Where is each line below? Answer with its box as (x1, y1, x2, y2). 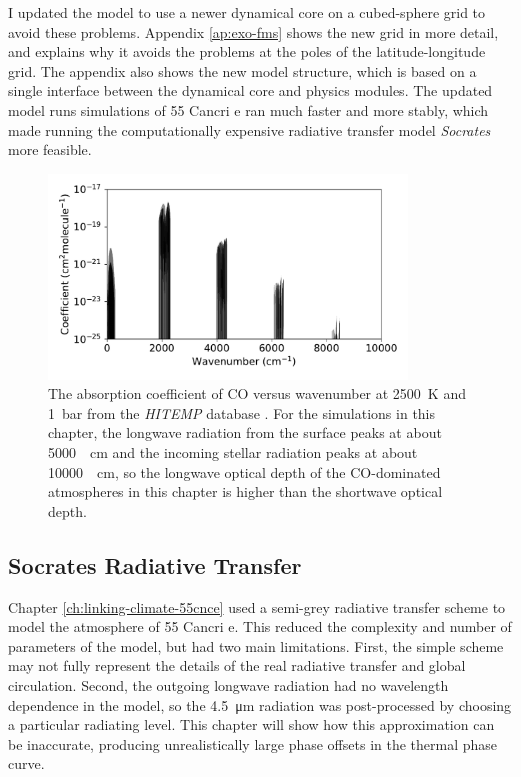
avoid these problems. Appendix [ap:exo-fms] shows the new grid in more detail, (8, 21, 499, 42)
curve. (8, 753, 45, 774)
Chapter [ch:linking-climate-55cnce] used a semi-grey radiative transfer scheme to (8, 596, 506, 617)
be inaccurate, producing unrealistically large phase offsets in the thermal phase (8, 733, 498, 754)
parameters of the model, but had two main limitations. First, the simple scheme (8, 635, 504, 656)
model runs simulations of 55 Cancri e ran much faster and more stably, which (8, 99, 489, 120)
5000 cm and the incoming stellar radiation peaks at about (48, 442, 418, 462)
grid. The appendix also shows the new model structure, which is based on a (8, 60, 477, 81)
